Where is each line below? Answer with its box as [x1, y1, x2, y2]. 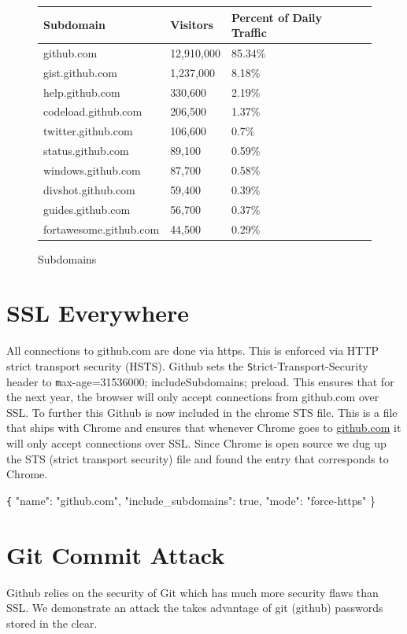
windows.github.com [43, 162, 141, 178]
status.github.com [43, 142, 129, 159]
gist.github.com [43, 64, 117, 80]
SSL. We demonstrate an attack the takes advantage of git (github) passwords [6, 599, 383, 616]
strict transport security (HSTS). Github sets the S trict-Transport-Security [6, 357, 368, 374]
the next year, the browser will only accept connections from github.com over [6, 389, 379, 405]
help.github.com [43, 83, 120, 100]
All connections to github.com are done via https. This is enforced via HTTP [6, 342, 379, 359]
